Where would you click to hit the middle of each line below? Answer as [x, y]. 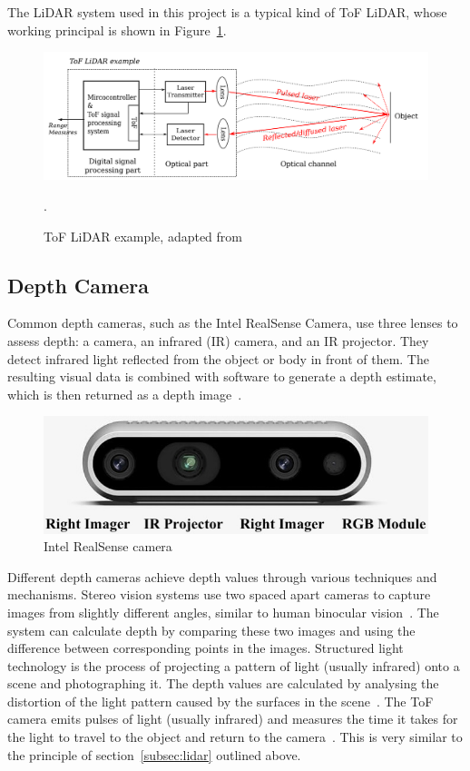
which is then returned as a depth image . [125, 394]
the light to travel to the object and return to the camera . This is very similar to [235, 737]
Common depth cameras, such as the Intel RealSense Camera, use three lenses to [233, 323]
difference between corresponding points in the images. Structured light [206, 648]
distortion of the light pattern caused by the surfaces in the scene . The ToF [220, 701]
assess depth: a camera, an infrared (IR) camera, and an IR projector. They [218, 340]
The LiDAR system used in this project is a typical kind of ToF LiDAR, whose [227, 12]
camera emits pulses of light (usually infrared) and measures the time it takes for [233, 719]
